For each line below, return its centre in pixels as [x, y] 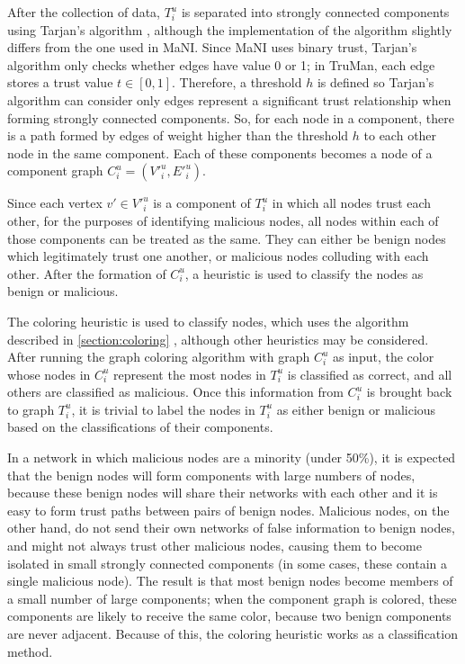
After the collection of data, [84, 12]
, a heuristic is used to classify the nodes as [304, 273]
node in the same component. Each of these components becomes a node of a [220, 153]
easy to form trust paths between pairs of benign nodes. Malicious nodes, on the [228, 510]
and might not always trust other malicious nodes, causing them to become [215, 546]
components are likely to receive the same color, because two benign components [229, 616]
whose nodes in [49, 374]
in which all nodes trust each [352, 203]
